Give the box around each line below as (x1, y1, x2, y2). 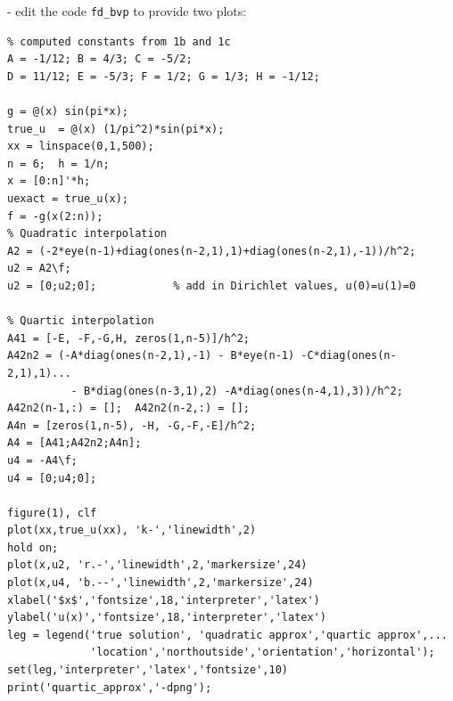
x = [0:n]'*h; (7, 175, 91, 188)
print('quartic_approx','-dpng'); (7, 681, 212, 694)
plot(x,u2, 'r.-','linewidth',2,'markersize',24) (7, 558, 308, 572)
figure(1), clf (7, 506, 97, 519)
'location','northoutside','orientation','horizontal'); (90, 646, 435, 659)
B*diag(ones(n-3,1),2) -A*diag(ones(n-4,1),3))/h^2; (83, 384, 403, 397)
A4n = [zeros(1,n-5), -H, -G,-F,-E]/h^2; (7, 419, 257, 432)
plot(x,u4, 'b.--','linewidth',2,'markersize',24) (7, 576, 314, 590)
